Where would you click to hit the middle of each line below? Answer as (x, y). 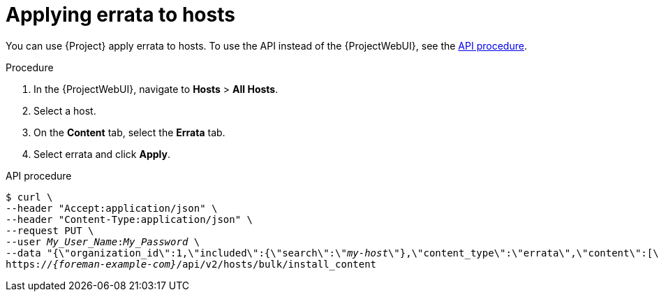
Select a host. (65, 110)
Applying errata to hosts (120, 15)
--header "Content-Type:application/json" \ (129, 219)
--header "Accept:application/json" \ (112, 208)
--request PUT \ (50, 230)
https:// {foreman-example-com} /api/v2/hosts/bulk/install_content (191, 264)
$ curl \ (29, 197)
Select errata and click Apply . (102, 154)
